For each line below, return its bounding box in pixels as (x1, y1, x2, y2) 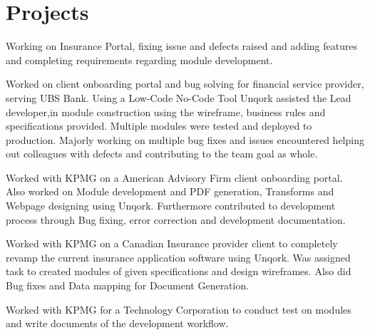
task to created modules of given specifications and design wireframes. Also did (6, 264, 351, 279)
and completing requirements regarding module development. (6, 52, 273, 67)
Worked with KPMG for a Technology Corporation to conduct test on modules (6, 301, 351, 316)
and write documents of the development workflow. (6, 316, 229, 331)
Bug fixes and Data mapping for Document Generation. (6, 278, 250, 293)
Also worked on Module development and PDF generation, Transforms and (6, 184, 334, 199)
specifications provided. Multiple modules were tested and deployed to (6, 118, 312, 133)
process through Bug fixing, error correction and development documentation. (6, 212, 346, 227)
